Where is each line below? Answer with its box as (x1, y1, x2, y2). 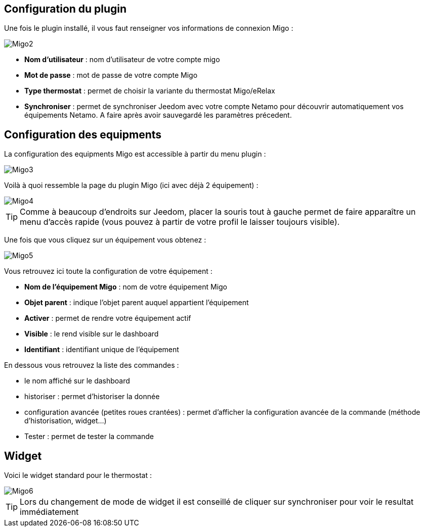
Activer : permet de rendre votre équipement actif (24, 314, 191, 323)
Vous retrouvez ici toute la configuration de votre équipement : (4, 267, 213, 276)
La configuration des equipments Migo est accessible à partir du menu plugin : (4, 150, 266, 159)
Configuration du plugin (4, 3, 127, 15)
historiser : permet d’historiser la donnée (24, 392, 160, 401)
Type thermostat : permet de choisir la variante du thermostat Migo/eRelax (24, 86, 275, 95)
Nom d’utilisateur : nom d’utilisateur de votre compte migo (24, 55, 220, 64)
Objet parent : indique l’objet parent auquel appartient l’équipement (24, 298, 249, 307)
